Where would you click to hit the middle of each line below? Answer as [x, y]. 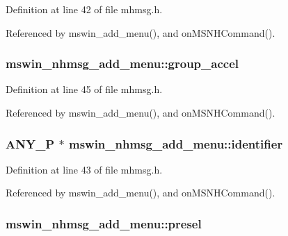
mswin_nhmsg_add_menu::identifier [176, 143]
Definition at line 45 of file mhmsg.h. [84, 89]
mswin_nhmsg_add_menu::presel [104, 223]
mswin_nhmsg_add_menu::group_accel [122, 64]
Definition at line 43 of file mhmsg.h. [84, 169]
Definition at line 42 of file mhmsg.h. [84, 9]
